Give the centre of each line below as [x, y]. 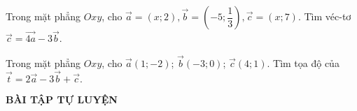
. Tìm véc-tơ [324, 16]
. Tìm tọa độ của [303, 63]
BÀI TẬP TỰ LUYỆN [62, 99]
